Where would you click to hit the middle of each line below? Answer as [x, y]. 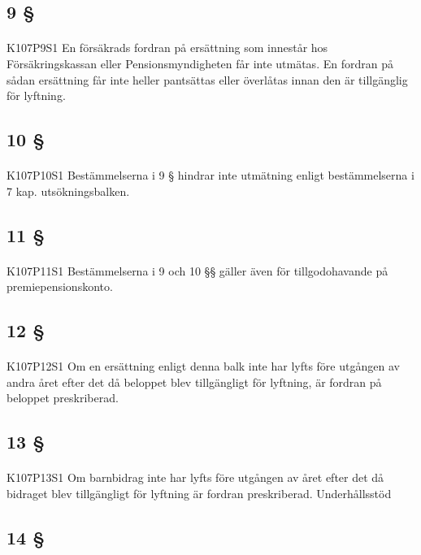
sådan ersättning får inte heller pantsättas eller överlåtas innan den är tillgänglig [207, 79]
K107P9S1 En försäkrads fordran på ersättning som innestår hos [167, 48]
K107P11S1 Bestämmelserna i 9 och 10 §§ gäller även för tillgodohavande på [197, 270]
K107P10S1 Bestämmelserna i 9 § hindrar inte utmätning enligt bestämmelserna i [210, 175]
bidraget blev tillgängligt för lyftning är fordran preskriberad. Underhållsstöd [199, 493]
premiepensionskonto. [60, 286]
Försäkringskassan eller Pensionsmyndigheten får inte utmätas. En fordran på [200, 63]
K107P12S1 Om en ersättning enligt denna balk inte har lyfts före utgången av [203, 366]
